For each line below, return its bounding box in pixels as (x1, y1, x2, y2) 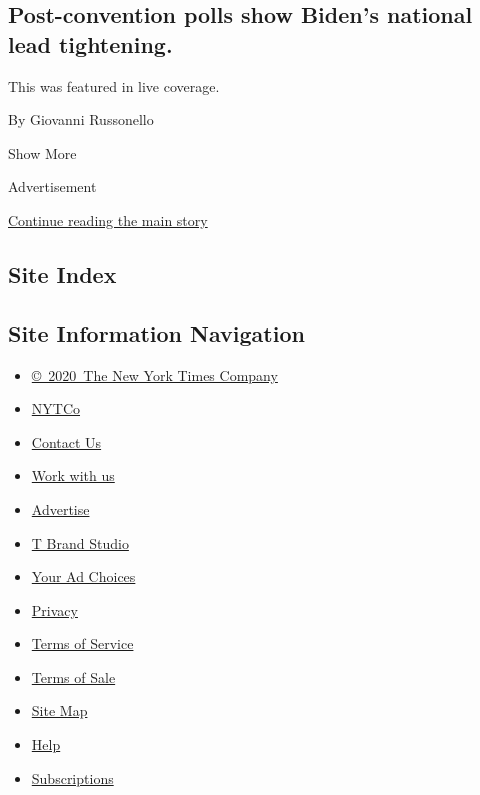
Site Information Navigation (8, 317, 305, 348)
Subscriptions (31, 767, 114, 788)
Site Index (8, 258, 117, 289)
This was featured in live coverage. (8, 75, 220, 96)
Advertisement (8, 176, 97, 197)
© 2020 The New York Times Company (31, 364, 278, 385)
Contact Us (31, 431, 102, 452)
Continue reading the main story (8, 209, 208, 230)
